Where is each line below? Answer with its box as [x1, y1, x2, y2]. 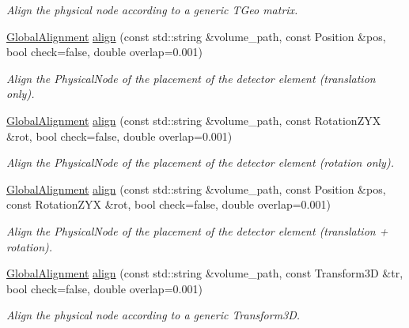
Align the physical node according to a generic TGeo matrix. [6, 2, 298, 17]
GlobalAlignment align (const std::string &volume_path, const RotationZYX [6, 111, 381, 128]
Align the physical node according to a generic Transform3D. [6, 307, 301, 323]
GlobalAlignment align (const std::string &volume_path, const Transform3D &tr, [6, 265, 403, 281]
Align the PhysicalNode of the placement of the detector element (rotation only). [6, 154, 394, 171]
